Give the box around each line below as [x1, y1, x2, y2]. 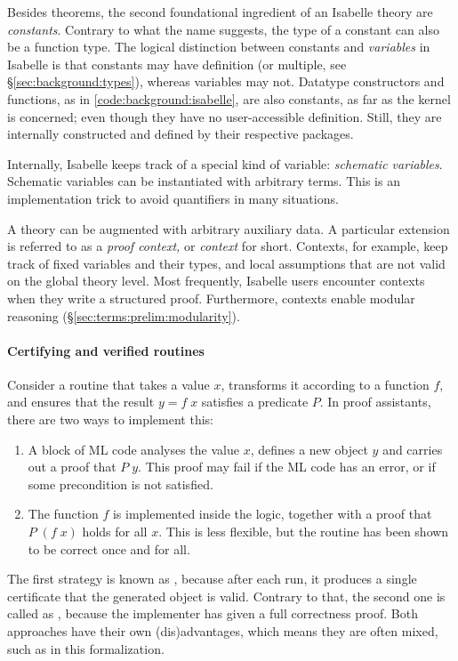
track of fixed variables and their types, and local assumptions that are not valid [7, 254, 446, 272]
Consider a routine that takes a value [7, 375, 210, 393]
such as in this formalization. [7, 639, 165, 657]
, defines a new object [250, 439, 368, 458]
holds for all [82, 522, 148, 541]
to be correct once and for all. [28, 539, 190, 558]
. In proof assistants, [319, 392, 431, 411]
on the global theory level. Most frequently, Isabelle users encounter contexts [7, 271, 425, 290]
